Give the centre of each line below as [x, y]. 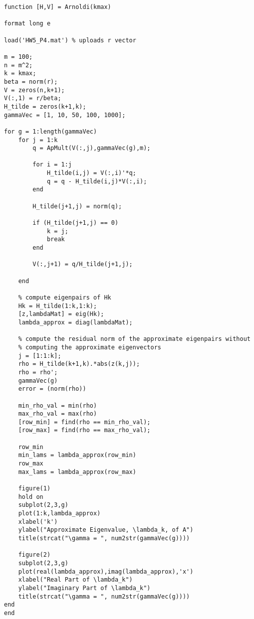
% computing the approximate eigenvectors [90, 347]
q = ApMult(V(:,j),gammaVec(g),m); [92, 148]
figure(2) [34, 555]
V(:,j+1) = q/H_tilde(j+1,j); [83, 264]
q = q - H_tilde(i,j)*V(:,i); [97, 181]
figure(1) [34, 489]
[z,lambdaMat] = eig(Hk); [61, 314]
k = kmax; [20, 74]
